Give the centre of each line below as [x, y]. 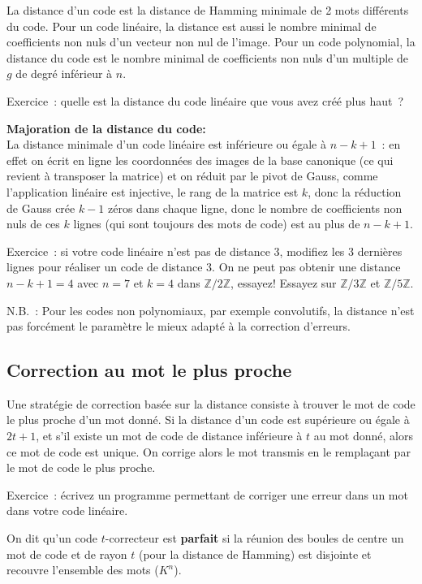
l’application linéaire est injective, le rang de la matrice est [153, 191]
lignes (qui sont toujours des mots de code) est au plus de [217, 224]
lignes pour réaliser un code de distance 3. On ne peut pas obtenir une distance [204, 267]
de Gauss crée [41, 208]
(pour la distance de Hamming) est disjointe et [255, 554]
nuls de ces [33, 224]
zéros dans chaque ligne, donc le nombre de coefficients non [255, 208]
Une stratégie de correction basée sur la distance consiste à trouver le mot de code [211, 403]
